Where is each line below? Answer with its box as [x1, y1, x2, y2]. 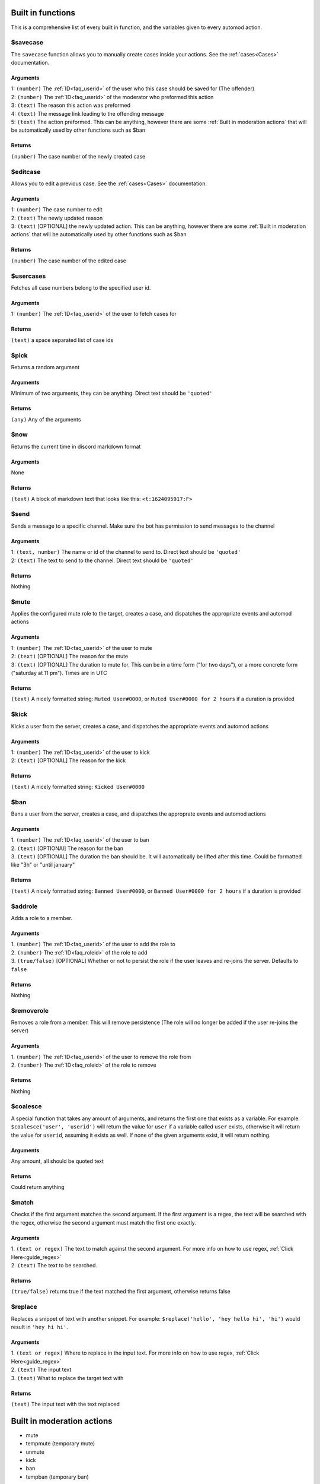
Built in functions [11, 8, 76, 18]
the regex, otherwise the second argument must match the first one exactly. [11, 1219, 197, 1226]
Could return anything [11, 1184, 65, 1191]
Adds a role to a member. [11, 914, 73, 921]
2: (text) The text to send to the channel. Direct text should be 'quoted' [11, 557, 194, 564]
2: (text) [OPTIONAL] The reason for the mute [11, 653, 129, 660]
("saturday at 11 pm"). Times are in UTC [11, 670, 107, 677]
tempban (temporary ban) [25, 1473, 89, 1480]
